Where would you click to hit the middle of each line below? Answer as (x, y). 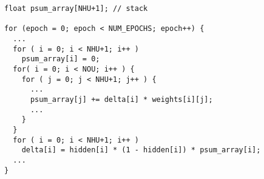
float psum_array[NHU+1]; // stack (76, 8)
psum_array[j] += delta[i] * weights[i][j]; (121, 99)
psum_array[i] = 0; (61, 59)
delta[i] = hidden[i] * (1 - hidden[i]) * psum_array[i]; (141, 150)
